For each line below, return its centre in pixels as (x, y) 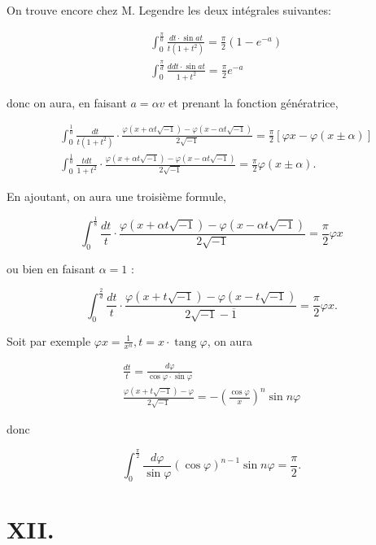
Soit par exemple (49, 340)
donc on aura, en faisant (67, 102)
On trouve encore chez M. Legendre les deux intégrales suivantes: (169, 10)
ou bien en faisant (51, 268)
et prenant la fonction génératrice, (254, 102)
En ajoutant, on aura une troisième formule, (116, 196)
